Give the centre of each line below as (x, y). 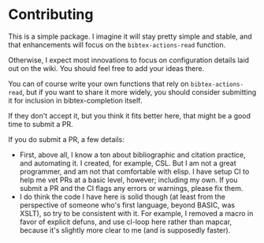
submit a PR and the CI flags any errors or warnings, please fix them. (131, 188)
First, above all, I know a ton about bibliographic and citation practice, (132, 155)
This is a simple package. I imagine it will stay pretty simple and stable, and (130, 36)
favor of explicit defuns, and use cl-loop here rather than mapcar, (126, 222)
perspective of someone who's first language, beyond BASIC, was (127, 205)
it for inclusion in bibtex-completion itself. (75, 100)
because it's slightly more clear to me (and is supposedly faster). (125, 230)
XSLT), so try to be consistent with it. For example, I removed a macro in (136, 213)
